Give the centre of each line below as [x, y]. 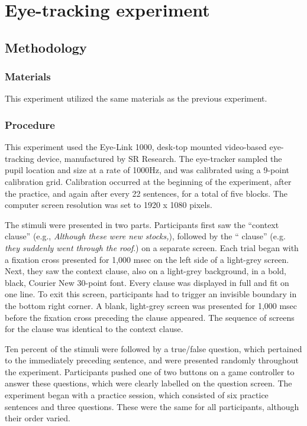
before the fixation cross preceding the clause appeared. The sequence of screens [150, 317]
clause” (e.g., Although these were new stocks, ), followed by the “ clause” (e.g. [145, 236]
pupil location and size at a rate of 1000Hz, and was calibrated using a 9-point [147, 170]
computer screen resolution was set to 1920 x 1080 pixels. [109, 205]
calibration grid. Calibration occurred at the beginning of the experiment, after [148, 181]
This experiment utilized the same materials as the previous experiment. [136, 98]
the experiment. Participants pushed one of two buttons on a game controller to [150, 371]
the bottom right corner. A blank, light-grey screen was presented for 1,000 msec [151, 305]
